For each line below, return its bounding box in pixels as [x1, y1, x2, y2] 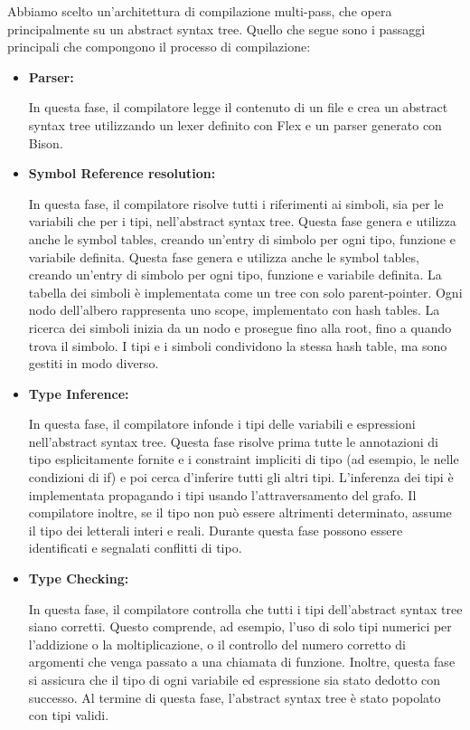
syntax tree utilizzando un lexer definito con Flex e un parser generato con [28, 115, 442, 134]
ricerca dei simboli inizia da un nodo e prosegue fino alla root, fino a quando [28, 318, 452, 337]
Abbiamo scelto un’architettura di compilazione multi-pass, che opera [7, 2, 392, 20]
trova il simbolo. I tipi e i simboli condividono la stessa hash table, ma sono [28, 336, 447, 355]
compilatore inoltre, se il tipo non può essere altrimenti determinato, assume [28, 503, 452, 522]
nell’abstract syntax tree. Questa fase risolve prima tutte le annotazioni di [28, 431, 439, 450]
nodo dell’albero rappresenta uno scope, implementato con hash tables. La [28, 300, 440, 319]
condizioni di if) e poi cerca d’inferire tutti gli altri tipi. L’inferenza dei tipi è [28, 468, 454, 487]
